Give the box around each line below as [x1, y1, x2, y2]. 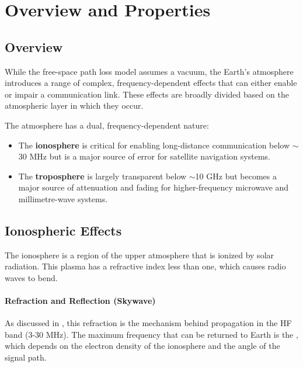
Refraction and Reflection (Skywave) [5, 295, 156, 307]
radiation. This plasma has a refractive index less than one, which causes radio [5, 260, 286, 272]
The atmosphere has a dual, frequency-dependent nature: [5, 119, 209, 131]
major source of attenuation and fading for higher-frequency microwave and [18, 181, 289, 193]
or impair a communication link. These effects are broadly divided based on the [5, 88, 289, 100]
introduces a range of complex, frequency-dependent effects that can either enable [5, 77, 297, 89]
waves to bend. [5, 271, 58, 283]
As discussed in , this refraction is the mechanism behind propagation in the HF [5, 317, 292, 329]
